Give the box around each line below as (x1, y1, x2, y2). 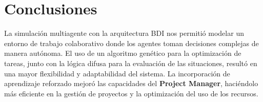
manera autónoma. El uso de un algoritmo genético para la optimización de (4, 48, 241, 58)
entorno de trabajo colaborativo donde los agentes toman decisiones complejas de (4, 37, 259, 48)
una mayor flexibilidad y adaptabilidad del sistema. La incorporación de (4, 68, 230, 78)
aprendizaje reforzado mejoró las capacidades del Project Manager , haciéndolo (4, 78, 258, 89)
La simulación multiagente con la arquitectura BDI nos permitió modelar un (4, 28, 244, 38)
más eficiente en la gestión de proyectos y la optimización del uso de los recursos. (4, 88, 258, 98)
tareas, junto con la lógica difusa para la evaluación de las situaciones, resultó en (4, 57, 257, 68)
